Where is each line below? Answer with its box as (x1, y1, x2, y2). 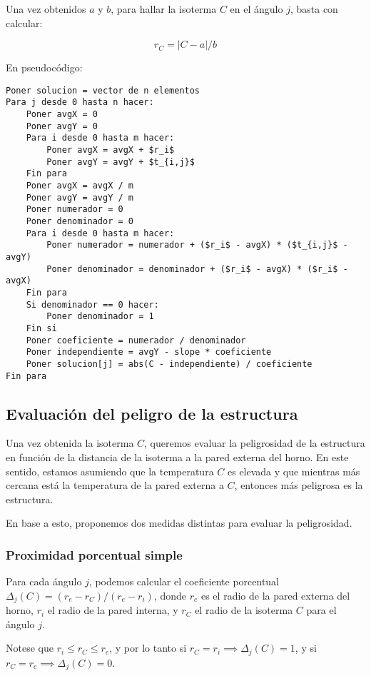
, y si (295, 640, 317, 655)
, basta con (290, 1, 338, 16)
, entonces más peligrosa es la (234, 478, 363, 493)
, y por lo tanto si (109, 640, 187, 655)
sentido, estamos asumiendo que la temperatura (6, 463, 214, 478)
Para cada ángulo (6, 574, 82, 589)
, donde (153, 587, 186, 602)
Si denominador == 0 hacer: (26, 299, 159, 310)
